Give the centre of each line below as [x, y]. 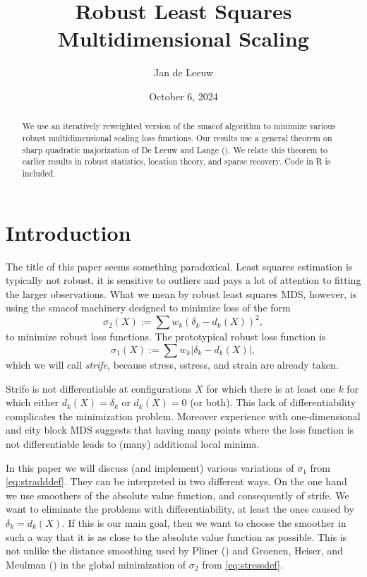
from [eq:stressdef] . [242, 564]
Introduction [68, 232]
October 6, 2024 [183, 96]
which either [32, 402]
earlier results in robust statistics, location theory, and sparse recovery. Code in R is [176, 161]
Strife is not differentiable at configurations [99, 388]
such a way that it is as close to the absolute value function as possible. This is [176, 536]
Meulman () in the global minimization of [96, 564]
